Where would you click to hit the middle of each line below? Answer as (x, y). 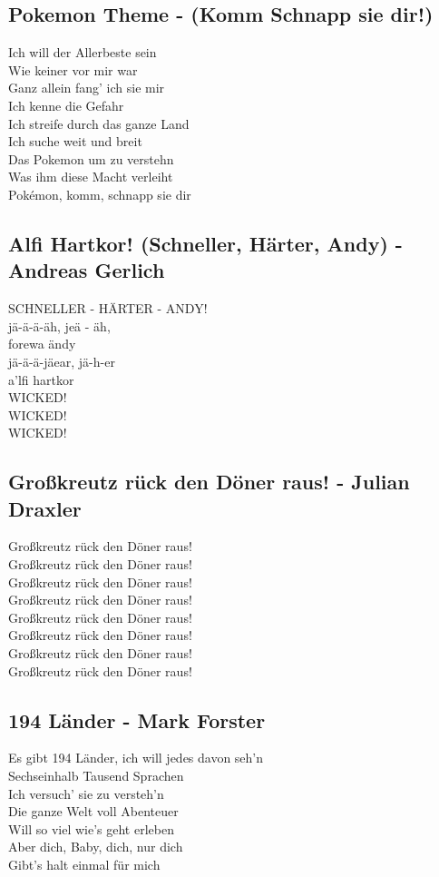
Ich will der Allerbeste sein (83, 52)
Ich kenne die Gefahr (66, 105)
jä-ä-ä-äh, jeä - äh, (59, 325)
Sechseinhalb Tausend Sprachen (96, 776)
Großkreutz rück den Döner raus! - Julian (209, 482)
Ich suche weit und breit (75, 141)
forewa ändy (42, 344)
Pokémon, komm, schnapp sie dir (100, 194)
